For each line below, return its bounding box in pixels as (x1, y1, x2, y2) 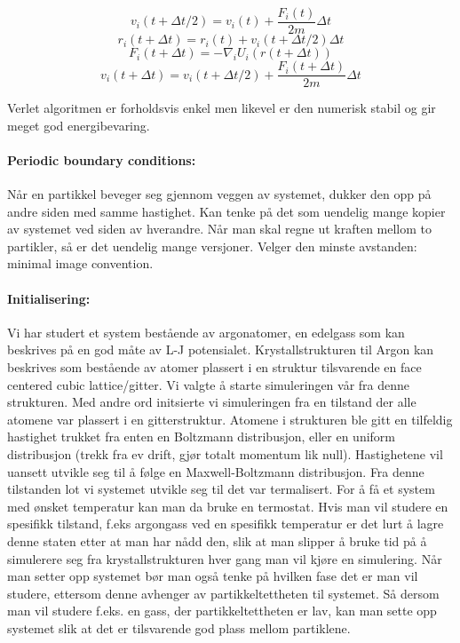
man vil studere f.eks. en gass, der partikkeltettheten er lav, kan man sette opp (7, 601, 437, 620)
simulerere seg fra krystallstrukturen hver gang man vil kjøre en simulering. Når (7, 549, 442, 568)
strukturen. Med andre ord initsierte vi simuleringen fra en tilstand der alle (7, 393, 416, 411)
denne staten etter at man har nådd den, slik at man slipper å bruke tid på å (7, 532, 427, 550)
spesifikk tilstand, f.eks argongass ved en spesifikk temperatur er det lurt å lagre (7, 514, 444, 533)
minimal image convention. (7, 254, 154, 273)
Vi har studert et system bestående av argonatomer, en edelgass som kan (7, 322, 405, 341)
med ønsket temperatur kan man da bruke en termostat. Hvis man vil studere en (7, 496, 448, 515)
